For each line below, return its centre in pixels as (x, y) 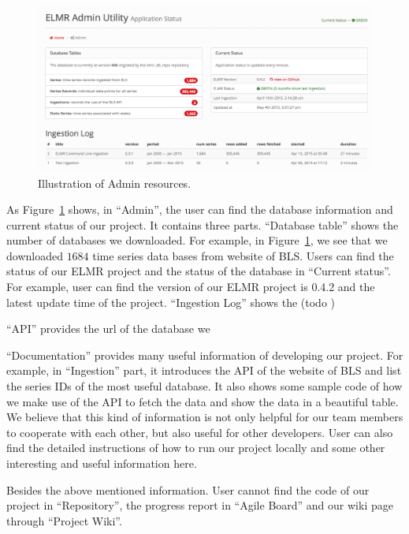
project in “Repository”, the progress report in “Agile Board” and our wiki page (200, 505)
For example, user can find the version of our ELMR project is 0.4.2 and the (191, 287)
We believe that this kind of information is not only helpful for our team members (205, 417)
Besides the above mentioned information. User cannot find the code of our (188, 489)
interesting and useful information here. (102, 463)
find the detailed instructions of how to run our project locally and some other (196, 448)
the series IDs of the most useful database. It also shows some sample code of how (204, 386)
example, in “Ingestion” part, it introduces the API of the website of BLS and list (204, 370)
